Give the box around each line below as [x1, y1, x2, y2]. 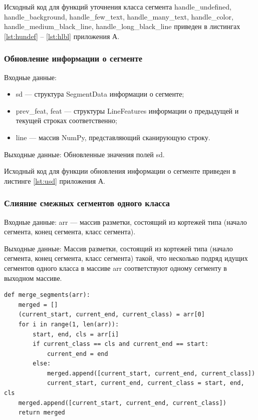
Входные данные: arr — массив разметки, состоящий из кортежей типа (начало [4, 216, 247, 227]
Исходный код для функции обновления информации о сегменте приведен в [4, 166, 236, 176]
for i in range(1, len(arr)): [18, 320, 119, 328]
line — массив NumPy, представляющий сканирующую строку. [16, 132, 210, 142]
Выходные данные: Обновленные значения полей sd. [4, 149, 165, 159]
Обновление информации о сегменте [4, 52, 143, 65]
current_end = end [47, 350, 108, 357]
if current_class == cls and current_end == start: [33, 340, 209, 348]
